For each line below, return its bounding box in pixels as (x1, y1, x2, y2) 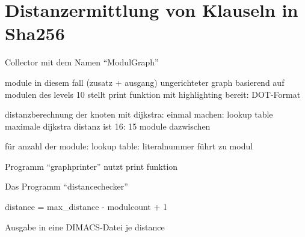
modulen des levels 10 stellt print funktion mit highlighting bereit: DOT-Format (5, 88, 301, 100)
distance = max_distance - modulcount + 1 (5, 200, 168, 213)
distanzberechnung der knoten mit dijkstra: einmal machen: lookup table (5, 108, 273, 121)
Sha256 (5, 21, 65, 46)
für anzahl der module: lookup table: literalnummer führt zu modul (5, 140, 253, 152)
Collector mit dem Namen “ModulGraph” (5, 56, 159, 68)
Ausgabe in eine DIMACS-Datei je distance (5, 220, 165, 233)
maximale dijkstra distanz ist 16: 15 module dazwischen (5, 119, 211, 132)
